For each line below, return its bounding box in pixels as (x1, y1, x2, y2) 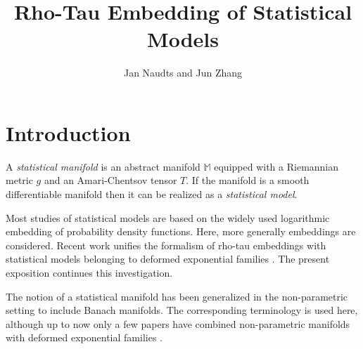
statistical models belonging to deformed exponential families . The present (6, 251, 330, 266)
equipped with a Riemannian (214, 159, 339, 173)
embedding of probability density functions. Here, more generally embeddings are (6, 224, 356, 239)
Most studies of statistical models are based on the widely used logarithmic (6, 210, 330, 225)
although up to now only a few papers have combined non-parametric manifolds (6, 316, 350, 331)
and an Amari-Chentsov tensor (44, 173, 177, 187)
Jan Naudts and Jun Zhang (123, 65, 243, 80)
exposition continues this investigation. (6, 265, 173, 279)
